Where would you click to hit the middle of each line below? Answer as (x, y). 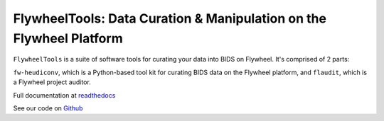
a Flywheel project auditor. (52, 82)
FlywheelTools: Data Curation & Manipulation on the (170, 18)
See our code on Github (48, 108)
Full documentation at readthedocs (64, 95)
